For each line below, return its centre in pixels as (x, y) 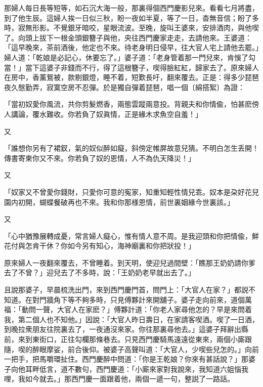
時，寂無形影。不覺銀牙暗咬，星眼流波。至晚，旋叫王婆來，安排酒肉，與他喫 (131, 28)
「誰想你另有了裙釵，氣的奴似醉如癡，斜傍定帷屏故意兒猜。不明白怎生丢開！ (131, 148)
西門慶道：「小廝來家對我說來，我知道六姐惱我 (172, 369)
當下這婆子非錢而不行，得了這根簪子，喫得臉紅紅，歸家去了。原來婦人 (142, 67)
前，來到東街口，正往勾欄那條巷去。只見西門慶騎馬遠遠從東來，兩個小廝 (124, 339)
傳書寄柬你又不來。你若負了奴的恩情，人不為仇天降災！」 (100, 158)
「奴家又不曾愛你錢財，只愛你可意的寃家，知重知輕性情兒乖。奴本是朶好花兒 (131, 191)
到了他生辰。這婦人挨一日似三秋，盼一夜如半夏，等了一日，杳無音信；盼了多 (131, 17)
